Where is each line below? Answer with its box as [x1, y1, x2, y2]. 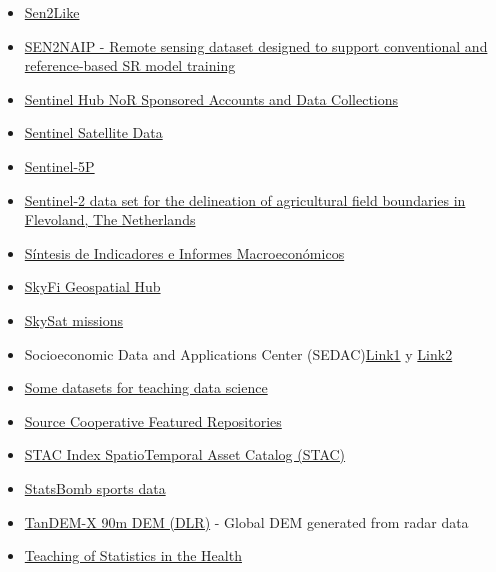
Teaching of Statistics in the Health [24, 545, 242, 566]
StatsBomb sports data [24, 477, 166, 498]
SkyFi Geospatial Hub [24, 276, 161, 297]
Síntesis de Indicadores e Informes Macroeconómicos [24, 242, 345, 263]
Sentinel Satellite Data [24, 122, 163, 143]
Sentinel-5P [24, 155, 95, 176]
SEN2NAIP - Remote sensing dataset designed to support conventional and [24, 35, 488, 56]
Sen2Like [24, 2, 80, 22]
